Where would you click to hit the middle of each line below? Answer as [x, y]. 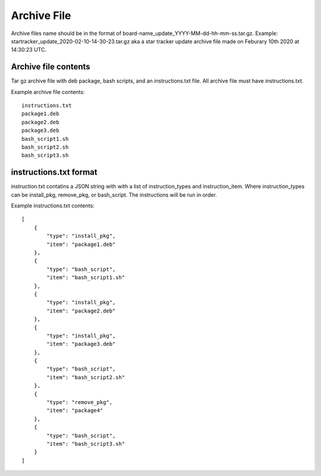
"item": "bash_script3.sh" [86, 444]
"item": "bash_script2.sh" [86, 377]
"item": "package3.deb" [81, 344]
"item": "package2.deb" [81, 311]
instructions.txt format [54, 172]
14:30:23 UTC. [29, 50]
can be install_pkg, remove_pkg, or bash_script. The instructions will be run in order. [114, 195]
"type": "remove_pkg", [80, 402]
